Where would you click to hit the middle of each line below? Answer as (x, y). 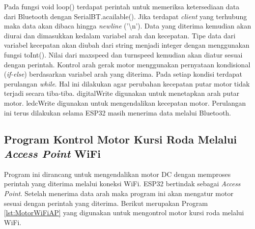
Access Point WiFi (52, 153)
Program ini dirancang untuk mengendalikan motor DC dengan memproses (117, 174)
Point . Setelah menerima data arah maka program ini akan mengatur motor (119, 193)
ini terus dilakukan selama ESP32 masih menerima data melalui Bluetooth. (118, 112)
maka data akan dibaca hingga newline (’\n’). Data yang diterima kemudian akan (127, 26)
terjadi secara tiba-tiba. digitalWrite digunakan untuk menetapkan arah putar (122, 93)
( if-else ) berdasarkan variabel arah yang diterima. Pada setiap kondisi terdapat (123, 74)
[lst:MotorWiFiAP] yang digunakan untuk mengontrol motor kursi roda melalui (124, 213)
